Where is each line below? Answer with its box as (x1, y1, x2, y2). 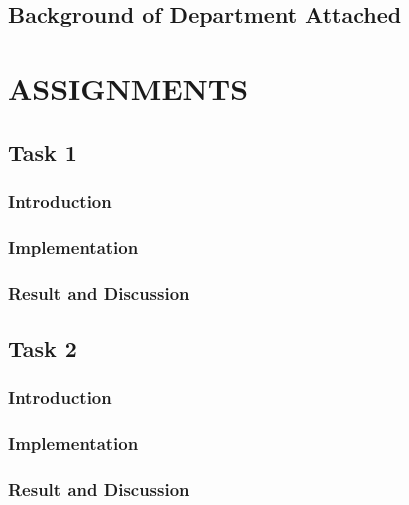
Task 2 (8, 332, 77, 363)
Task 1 (8, 136, 77, 167)
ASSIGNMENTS (8, 67, 249, 108)
